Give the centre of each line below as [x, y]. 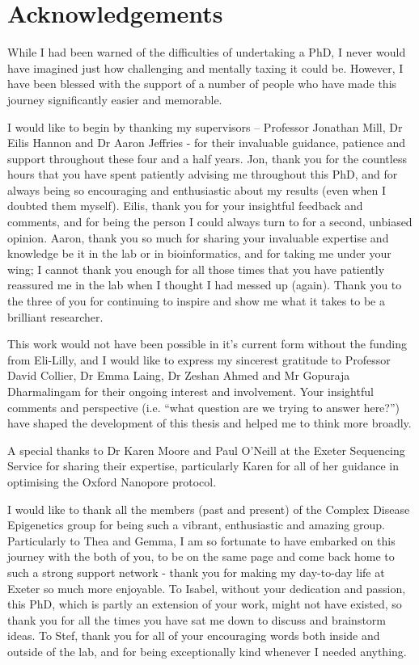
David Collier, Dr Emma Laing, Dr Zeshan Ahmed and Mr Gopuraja [179, 375]
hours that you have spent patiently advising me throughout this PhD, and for [203, 174]
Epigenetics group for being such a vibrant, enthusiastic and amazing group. [196, 525]
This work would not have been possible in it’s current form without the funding [207, 344]
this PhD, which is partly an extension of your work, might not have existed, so [205, 604]
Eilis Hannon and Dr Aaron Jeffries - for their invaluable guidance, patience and [207, 143]
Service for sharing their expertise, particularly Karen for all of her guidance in [203, 466]
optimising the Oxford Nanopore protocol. [112, 481]
